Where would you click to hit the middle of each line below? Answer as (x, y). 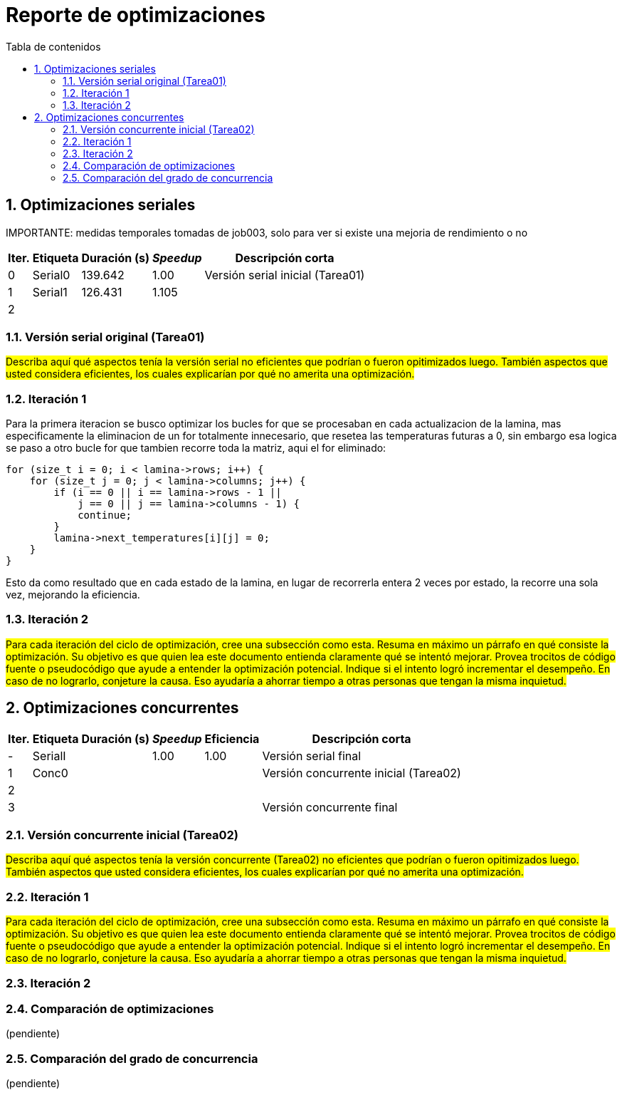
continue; (105, 515)
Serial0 (51, 275)
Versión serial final (312, 756)
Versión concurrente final (330, 807)
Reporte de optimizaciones (136, 15)
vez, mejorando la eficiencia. (73, 595)
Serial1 (50, 292)
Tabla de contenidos (53, 46)
